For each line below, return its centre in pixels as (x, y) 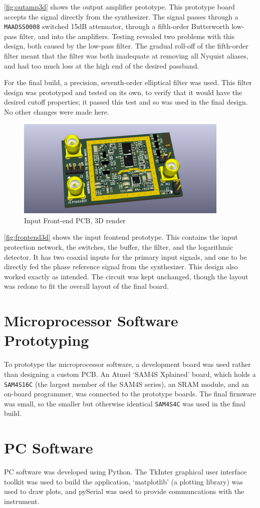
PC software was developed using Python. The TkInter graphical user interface (125, 472)
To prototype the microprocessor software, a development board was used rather (127, 364)
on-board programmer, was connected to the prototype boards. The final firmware (130, 394)
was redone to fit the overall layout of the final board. (86, 286)
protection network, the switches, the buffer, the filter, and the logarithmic (119, 247)
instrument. (22, 501)
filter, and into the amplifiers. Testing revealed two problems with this (127, 36)
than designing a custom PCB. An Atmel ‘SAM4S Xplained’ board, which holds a (130, 374)
